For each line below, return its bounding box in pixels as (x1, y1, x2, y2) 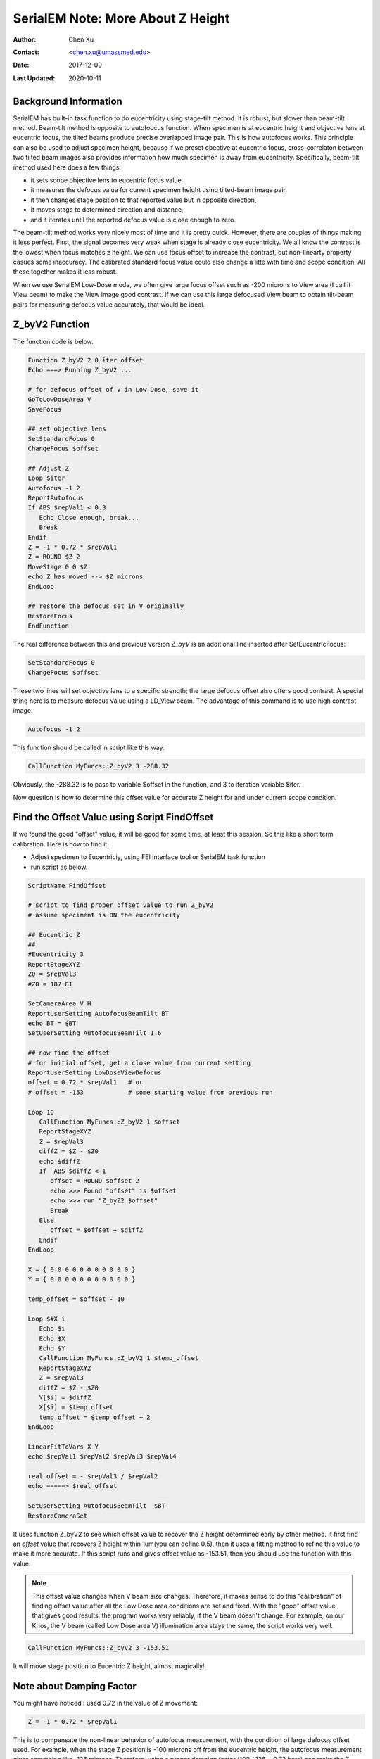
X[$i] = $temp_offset (39, 1404, 114, 1411)
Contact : (13, 48, 40, 56)
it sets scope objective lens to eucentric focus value (30, 176, 182, 184)
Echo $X (39, 1334, 65, 1342)
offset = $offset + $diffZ (50, 1226, 144, 1234)
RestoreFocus (27, 612, 73, 620)
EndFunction (27, 622, 70, 630)
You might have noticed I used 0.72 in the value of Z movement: (13, 1698, 198, 1707)
